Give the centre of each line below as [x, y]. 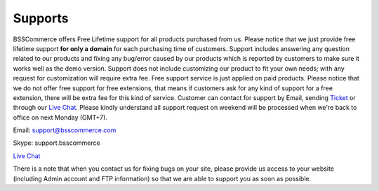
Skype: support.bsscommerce [57, 143]
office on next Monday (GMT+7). [60, 117]
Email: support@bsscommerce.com [65, 130]
